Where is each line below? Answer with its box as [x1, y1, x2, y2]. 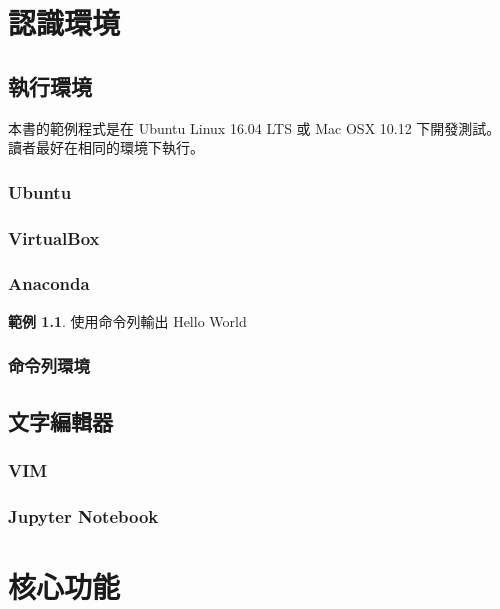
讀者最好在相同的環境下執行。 [8, 137, 204, 158]
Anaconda [8, 271, 90, 296]
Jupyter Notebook [8, 503, 159, 528]
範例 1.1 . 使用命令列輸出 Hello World [8, 310, 247, 331]
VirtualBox [8, 225, 100, 250]
